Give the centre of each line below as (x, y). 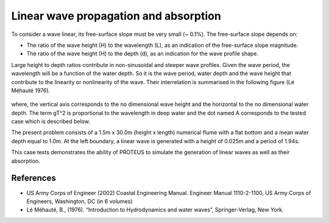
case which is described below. (51, 121)
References (34, 178)
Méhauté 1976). (31, 90)
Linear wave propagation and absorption (116, 16)
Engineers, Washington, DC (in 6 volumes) (80, 201)
